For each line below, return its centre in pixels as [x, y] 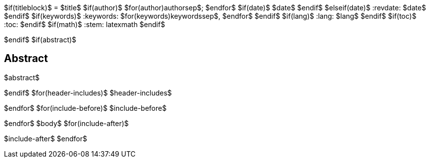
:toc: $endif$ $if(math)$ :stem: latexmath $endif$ [85, 24]
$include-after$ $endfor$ [46, 138]
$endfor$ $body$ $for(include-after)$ [66, 123]
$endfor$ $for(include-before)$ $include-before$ [85, 108]
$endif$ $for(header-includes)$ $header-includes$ [88, 93]
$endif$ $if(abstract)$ [40, 40]
